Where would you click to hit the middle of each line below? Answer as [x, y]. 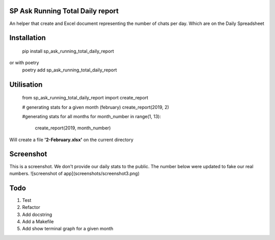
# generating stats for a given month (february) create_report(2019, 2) [95, 107]
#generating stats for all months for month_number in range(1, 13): [92, 116]
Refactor [31, 207]
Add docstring [37, 215]
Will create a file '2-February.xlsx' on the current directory [71, 140]
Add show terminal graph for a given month [68, 229]
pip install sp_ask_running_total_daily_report [68, 51]
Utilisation [26, 84]
